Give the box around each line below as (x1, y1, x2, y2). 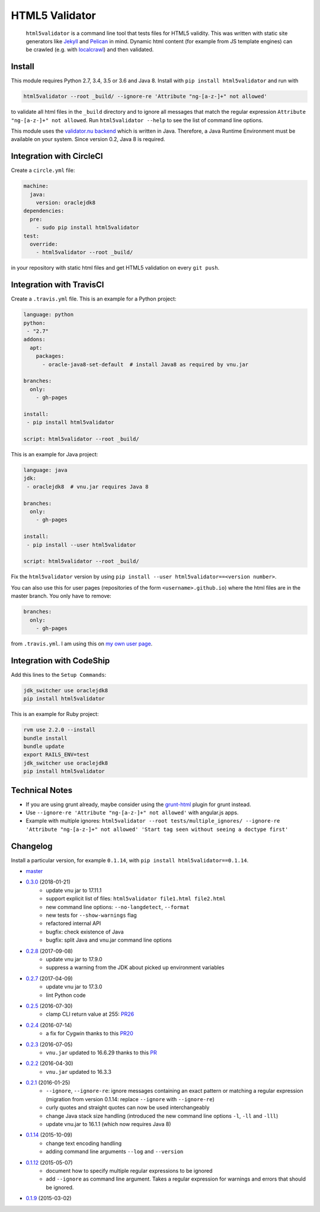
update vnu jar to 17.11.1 (46, 887, 102, 894)
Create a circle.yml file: (11, 167, 75, 174)
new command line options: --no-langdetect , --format (46, 903, 190, 910)
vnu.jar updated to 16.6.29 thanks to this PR (46, 1049, 157, 1056)
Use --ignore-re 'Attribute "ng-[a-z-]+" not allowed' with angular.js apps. (25, 809, 239, 816)
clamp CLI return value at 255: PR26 (46, 1010, 135, 1018)
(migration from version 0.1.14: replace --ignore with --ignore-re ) (46, 1095, 215, 1102)
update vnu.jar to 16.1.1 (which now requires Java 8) (46, 1121, 171, 1128)
